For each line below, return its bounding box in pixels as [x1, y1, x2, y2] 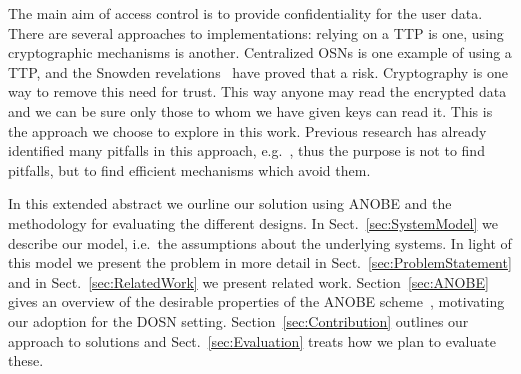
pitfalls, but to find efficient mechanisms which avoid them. [8, 159, 371, 180]
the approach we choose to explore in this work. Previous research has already [8, 120, 487, 141]
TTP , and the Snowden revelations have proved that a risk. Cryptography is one [8, 61, 508, 82]
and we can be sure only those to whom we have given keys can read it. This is [8, 100, 493, 121]
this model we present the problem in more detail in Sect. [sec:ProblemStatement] [8, 252, 512, 273]
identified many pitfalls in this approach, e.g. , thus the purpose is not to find [8, 140, 485, 161]
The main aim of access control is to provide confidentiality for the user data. [8, 3, 483, 23]
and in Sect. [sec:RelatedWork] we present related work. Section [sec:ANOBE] [8, 271, 489, 292]
